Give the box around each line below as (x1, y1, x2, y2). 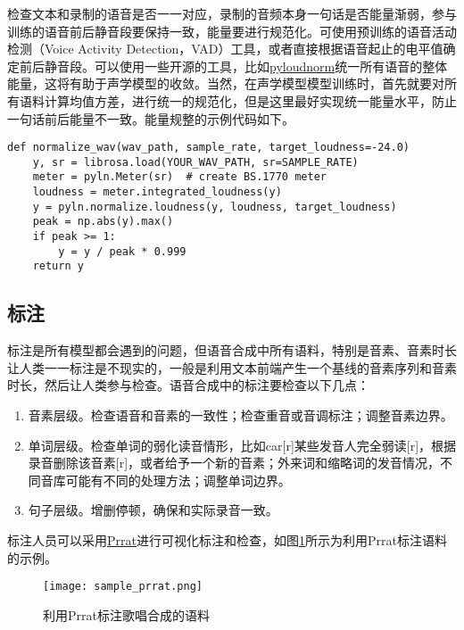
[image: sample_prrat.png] (43, 580, 203, 593)
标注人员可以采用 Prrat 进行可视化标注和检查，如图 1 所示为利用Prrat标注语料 (7, 531, 447, 550)
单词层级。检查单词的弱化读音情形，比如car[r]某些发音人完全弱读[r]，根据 (28, 435, 457, 454)
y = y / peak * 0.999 (58, 245, 186, 258)
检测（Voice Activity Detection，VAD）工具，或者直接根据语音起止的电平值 (7, 39, 443, 58)
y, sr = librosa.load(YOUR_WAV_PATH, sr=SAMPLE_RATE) (32, 155, 359, 169)
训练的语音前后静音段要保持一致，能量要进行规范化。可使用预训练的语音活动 (7, 21, 457, 40)
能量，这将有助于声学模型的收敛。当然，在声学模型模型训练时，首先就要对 (7, 74, 444, 93)
